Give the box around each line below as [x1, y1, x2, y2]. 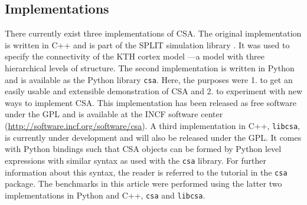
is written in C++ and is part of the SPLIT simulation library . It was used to [5, 38, 290, 51]
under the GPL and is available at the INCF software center [5, 108, 223, 120]
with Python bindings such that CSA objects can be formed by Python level [5, 143, 282, 155]
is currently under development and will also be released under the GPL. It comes [5, 131, 302, 143]
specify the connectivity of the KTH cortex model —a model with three [5, 50, 264, 62]
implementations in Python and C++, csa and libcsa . [5, 189, 205, 201]
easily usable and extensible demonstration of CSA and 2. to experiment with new [5, 85, 302, 97]
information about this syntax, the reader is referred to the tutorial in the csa [5, 166, 288, 178]
